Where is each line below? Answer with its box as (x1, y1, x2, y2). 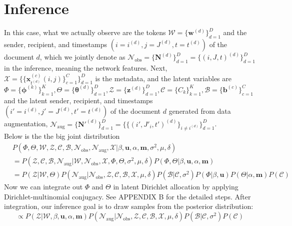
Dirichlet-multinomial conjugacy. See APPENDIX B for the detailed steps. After (4, 191, 251, 201)
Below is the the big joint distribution (4, 131, 120, 141)
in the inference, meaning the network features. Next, (4, 63, 167, 73)
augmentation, (4, 118, 48, 129)
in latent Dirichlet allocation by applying (113, 181, 238, 192)
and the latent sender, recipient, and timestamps (4, 95, 153, 105)
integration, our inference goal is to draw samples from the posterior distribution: (4, 201, 253, 211)
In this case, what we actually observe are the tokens (4, 27, 166, 38)
